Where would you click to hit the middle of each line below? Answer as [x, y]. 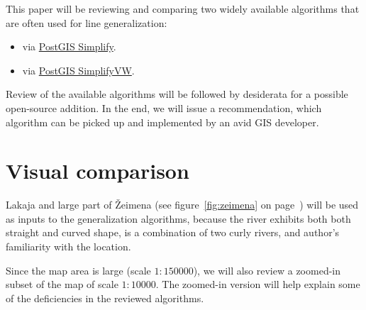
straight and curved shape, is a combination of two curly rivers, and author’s [173, 232]
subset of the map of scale [62, 284]
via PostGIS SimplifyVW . [78, 70]
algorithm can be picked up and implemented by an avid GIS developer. [162, 122]
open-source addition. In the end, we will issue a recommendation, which [164, 107]
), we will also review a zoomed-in [267, 270]
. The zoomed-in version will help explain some [258, 284]
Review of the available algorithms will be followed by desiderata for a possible [177, 94]
